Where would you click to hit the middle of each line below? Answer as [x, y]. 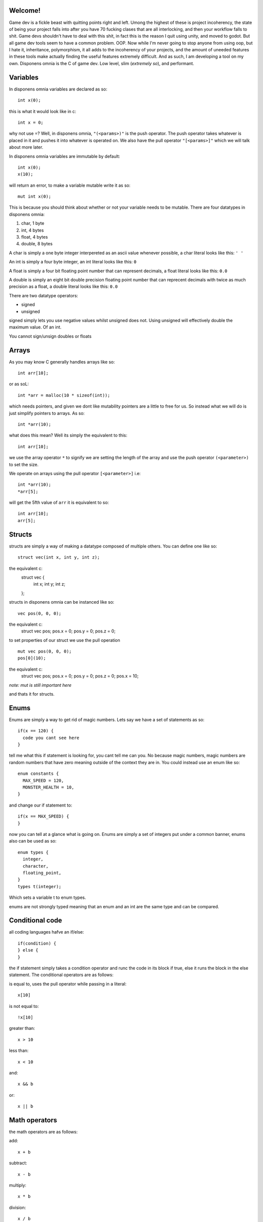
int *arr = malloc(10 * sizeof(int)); [64, 395]
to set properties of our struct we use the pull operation [65, 640]
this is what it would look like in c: [43, 111]
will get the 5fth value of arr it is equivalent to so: [59, 502]
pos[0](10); [32, 658]
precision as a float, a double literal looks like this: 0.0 [63, 286]
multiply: [18, 1185]
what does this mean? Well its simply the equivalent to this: [68, 436]
